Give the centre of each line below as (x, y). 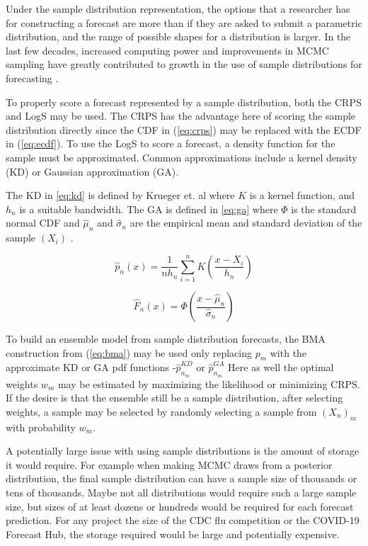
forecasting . (32, 78)
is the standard (324, 209)
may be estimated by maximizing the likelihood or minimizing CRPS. (209, 383)
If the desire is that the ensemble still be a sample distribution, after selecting (174, 398)
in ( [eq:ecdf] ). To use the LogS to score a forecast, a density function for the (171, 143)
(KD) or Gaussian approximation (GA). (92, 171)
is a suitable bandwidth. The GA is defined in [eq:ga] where (149, 209)
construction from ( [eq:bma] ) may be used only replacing (129, 352)
